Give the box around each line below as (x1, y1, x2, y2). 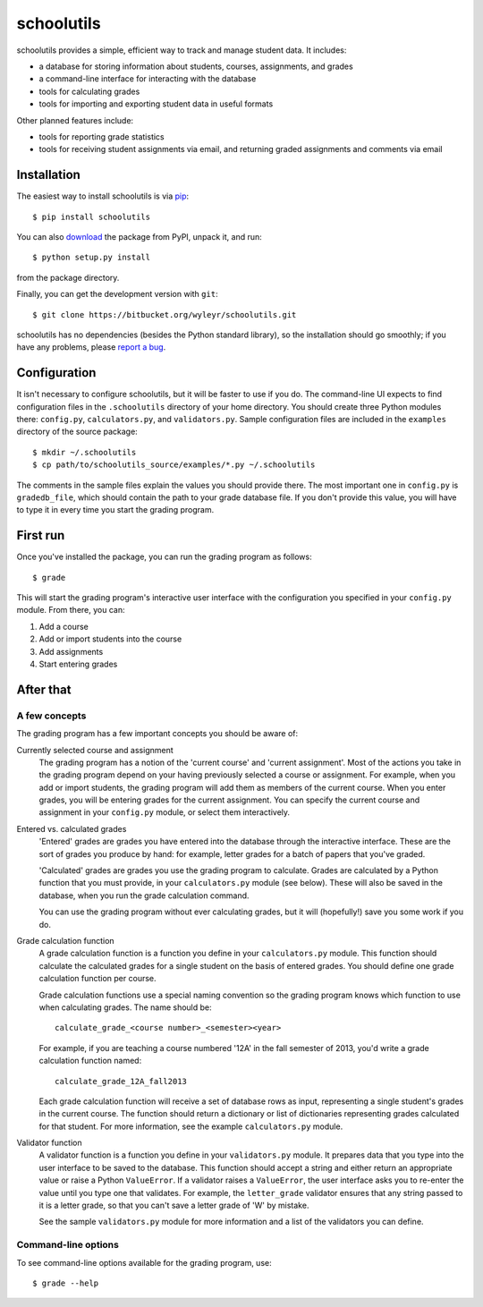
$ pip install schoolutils (32, 211, 151, 222)
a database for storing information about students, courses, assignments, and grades (38, 61, 353, 72)
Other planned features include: (16, 115, 134, 125)
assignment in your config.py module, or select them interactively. (38, 807, 291, 818)
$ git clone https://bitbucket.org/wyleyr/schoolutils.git (32, 310, 297, 319)
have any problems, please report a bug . (16, 342, 166, 352)
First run (16, 528, 65, 543)
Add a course (38, 621, 89, 632)
